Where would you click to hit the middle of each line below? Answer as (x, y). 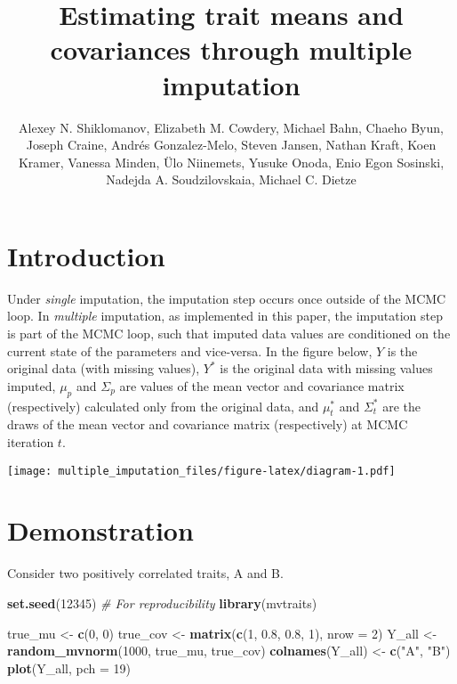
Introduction (86, 255)
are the (402, 406)
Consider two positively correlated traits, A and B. (145, 573)
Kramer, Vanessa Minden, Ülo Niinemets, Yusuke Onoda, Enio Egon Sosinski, (231, 162)
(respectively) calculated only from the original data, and (163, 406)
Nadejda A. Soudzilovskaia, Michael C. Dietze (231, 179)
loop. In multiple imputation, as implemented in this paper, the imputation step (225, 316)
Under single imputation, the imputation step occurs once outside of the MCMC (227, 298)
